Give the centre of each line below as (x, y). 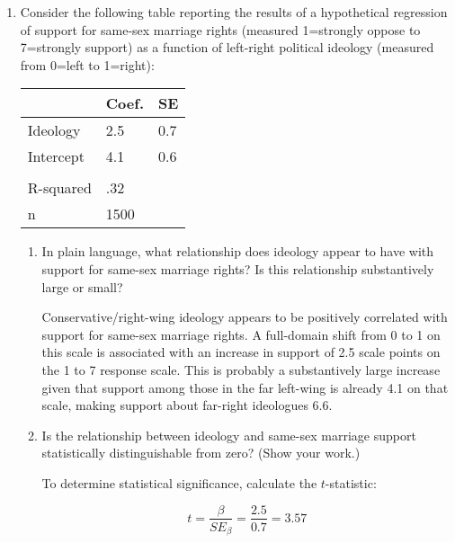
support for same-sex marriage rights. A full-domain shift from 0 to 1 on (241, 334)
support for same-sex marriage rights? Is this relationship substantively (238, 268)
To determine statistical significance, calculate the (179, 482)
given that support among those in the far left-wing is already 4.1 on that (245, 387)
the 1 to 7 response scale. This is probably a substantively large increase (241, 369)
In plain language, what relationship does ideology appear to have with (238, 251)
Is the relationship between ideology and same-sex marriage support (229, 435)
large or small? (82, 286)
